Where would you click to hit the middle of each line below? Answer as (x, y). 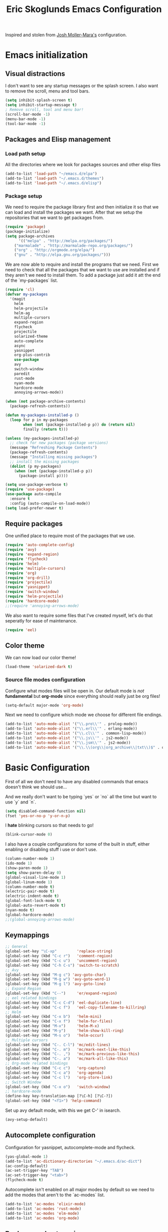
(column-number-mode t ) (30, 887)
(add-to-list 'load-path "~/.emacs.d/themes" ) (54, 178)
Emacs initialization (47, 55)
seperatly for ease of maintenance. (41, 621)
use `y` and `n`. (21, 802)
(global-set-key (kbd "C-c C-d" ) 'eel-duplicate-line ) (63, 1003)
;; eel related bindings (31, 998)
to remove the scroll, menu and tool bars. (47, 91)
